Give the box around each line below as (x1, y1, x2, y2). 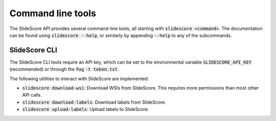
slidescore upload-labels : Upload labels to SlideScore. (22, 106, 149, 112)
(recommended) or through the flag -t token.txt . (9, 66, 120, 72)
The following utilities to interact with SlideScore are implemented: (9, 75, 149, 81)
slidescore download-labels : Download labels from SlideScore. (22, 99, 167, 105)
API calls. (22, 92, 42, 98)
